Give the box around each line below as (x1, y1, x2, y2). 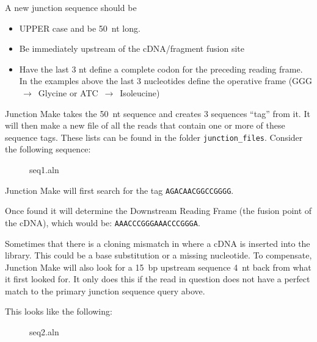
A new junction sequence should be (5, 1, 137, 13)
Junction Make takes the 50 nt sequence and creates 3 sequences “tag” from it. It (5, 107, 310, 119)
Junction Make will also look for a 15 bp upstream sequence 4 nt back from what (5, 260, 312, 273)
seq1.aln (29, 163, 59, 176)
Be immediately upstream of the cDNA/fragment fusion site (19, 42, 244, 55)
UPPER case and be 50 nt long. (19, 21, 140, 34)
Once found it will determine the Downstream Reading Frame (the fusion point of (5, 204, 312, 217)
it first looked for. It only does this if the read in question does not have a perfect (5, 273, 310, 285)
